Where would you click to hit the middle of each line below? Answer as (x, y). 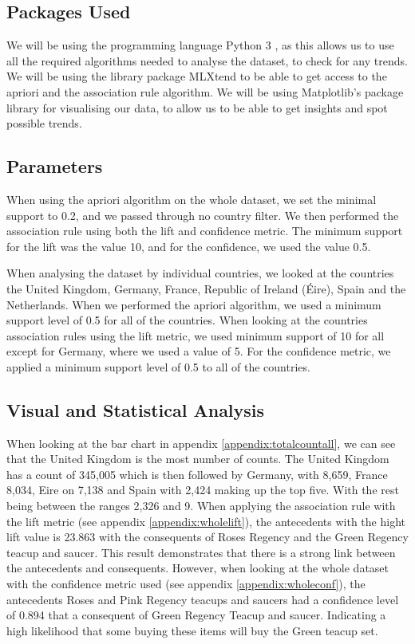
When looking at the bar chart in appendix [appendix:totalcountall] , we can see (201, 443)
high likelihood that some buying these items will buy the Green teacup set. (192, 630)
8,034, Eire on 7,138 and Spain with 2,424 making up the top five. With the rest (203, 490)
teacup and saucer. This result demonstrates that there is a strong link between (201, 552)
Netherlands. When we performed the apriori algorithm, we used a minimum (194, 304)
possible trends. (44, 123)
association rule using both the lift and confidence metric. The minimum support (205, 231)
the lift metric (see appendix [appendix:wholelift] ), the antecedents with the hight (206, 521)
